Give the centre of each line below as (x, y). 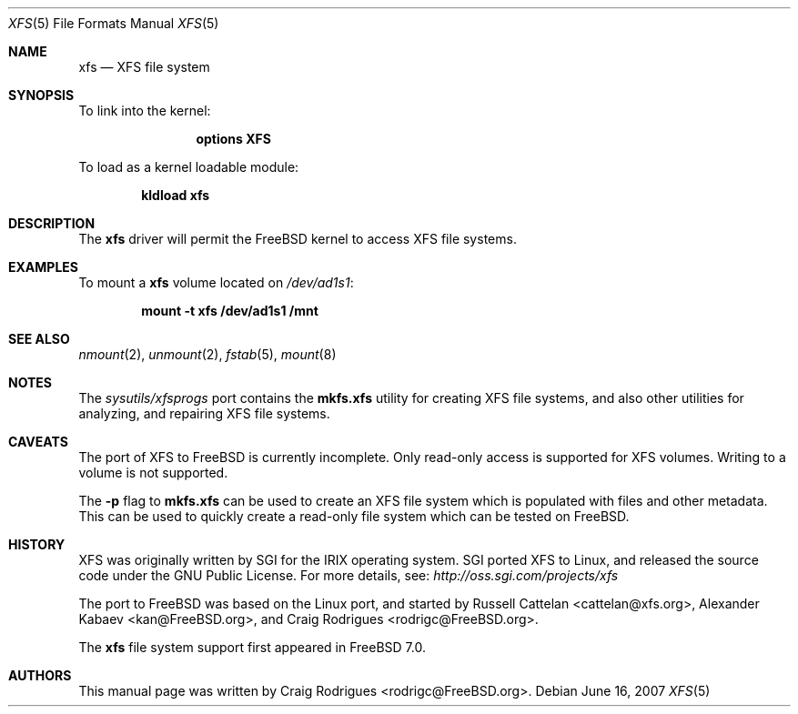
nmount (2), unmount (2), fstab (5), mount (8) (207, 354)
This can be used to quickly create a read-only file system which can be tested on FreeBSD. (354, 516)
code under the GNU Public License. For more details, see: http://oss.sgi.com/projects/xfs (348, 575)
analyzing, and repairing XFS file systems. (204, 413)
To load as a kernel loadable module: (189, 167)
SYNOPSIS (41, 95)
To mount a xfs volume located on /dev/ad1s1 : (216, 282)
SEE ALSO (39, 339)
